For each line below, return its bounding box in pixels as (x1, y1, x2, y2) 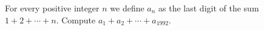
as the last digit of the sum (158, 2, 259, 14)
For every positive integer (5, 2, 100, 14)
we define (110, 2, 144, 14)
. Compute (56, 13, 96, 26)
